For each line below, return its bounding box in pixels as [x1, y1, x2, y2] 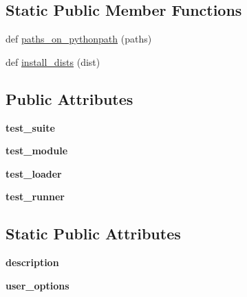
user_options [6, 278, 69, 292]
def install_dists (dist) [6, 54, 100, 69]
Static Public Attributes [6, 223, 181, 244]
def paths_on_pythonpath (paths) [6, 32, 152, 46]
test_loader [6, 166, 62, 180]
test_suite [6, 120, 55, 134]
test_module [6, 143, 68, 158]
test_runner [6, 189, 65, 204]
